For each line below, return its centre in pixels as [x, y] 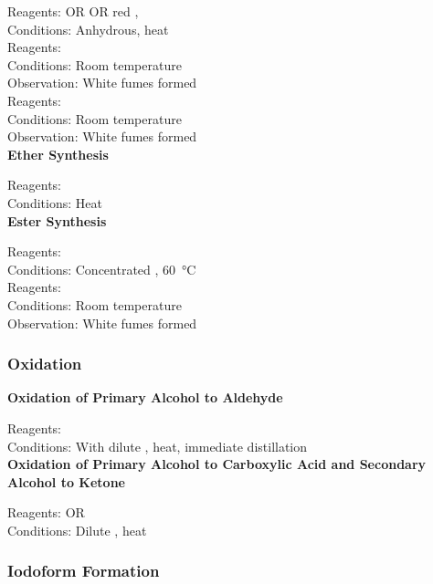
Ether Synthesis [58, 154]
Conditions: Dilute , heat [77, 530]
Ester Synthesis [57, 220]
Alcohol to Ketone [66, 481]
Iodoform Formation [84, 571]
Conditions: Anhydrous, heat [88, 29]
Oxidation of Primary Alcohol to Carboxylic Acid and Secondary [217, 464]
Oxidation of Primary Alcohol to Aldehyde [145, 397]
